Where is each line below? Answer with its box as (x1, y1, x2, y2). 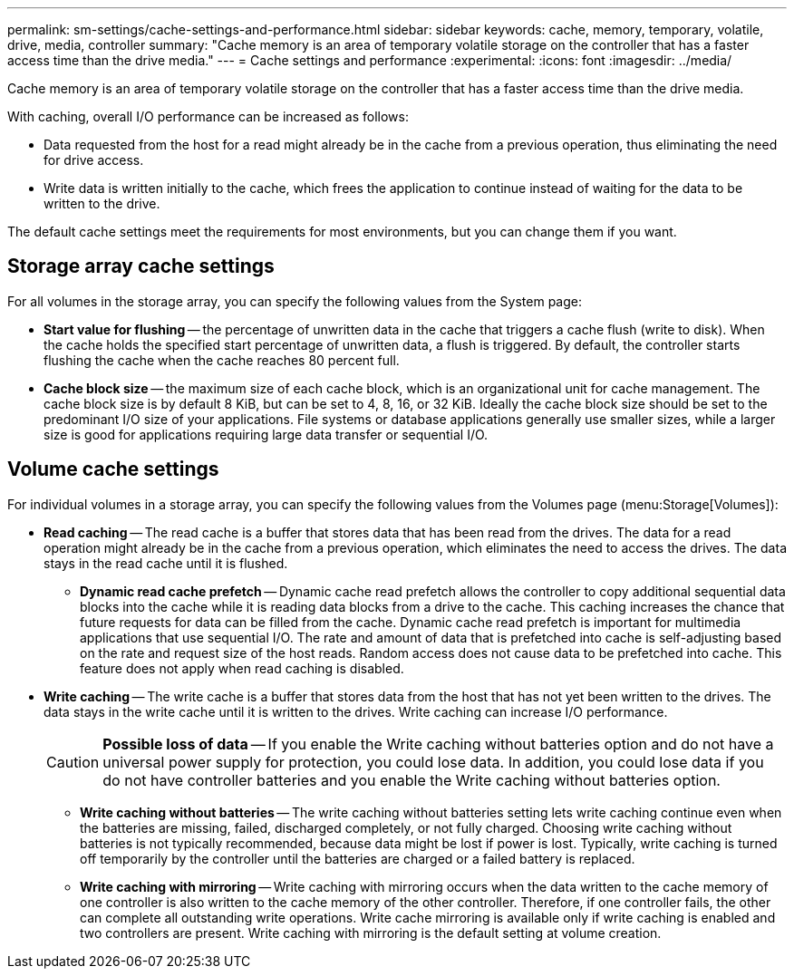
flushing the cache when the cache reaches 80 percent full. (44, 352, 400, 368)
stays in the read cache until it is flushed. (44, 555, 288, 571)
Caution (46, 752, 100, 771)
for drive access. (44, 152, 144, 168)
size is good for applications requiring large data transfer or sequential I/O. (44, 426, 489, 442)
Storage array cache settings (7, 255, 275, 278)
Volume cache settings (7, 458, 219, 481)
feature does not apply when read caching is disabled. (80, 660, 404, 676)
